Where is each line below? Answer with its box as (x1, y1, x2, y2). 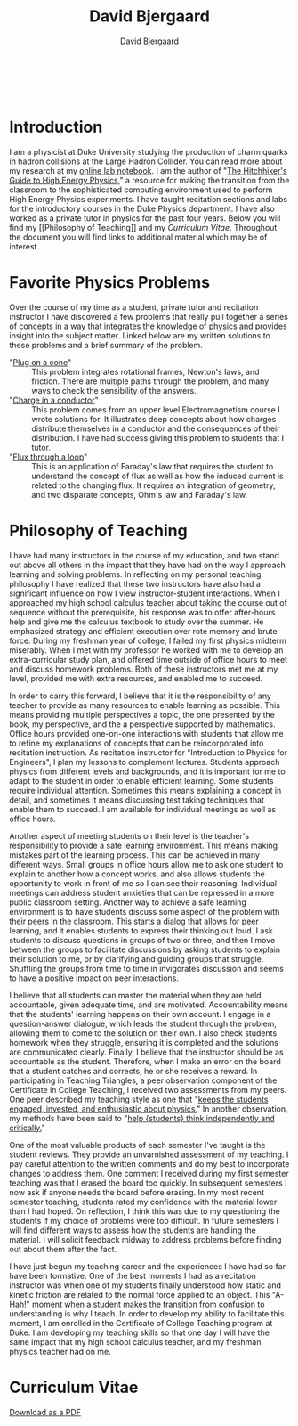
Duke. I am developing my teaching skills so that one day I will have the (9, 1327, 270, 1338)
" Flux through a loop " (9, 452, 88, 462)
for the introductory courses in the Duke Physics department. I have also (9, 203, 276, 214)
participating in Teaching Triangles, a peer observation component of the (9, 1075, 278, 1086)
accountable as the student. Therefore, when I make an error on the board (9, 1055, 282, 1066)
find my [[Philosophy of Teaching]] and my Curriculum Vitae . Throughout (9, 222, 278, 232)
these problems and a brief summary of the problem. (9, 339, 203, 350)
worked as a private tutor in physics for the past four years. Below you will (9, 212, 281, 224)
